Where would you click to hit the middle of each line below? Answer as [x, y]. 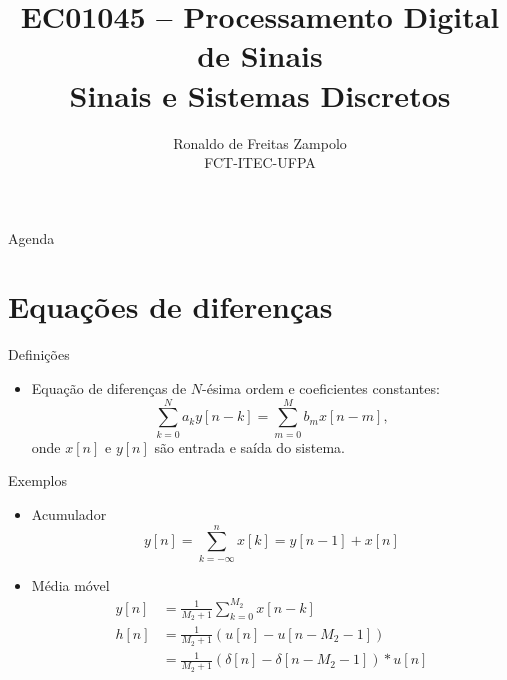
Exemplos [37, 480]
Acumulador [69, 513]
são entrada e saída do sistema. [249, 446]
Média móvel [70, 584]
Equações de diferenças [170, 306]
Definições [39, 354]
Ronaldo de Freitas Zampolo [260, 142]
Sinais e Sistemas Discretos [260, 94]
